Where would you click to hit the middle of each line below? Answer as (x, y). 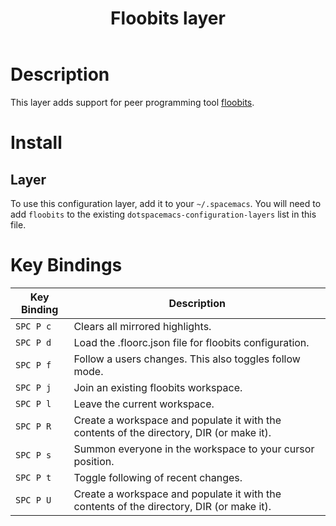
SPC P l (33, 403)
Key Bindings (66, 265)
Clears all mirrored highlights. (142, 326)
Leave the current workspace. (144, 404)
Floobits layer (168, 18)
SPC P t (33, 477)
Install (36, 143)
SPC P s (33, 455)
